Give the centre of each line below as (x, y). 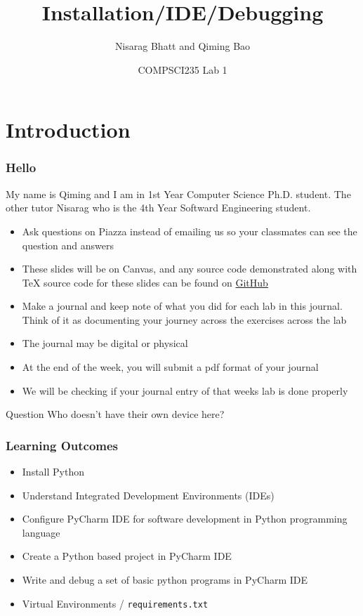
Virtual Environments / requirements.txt (115, 603)
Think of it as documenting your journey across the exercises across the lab (184, 319)
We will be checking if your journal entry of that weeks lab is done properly (185, 390)
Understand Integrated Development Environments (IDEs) (148, 495)
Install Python (53, 472)
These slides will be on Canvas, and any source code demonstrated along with (190, 269)
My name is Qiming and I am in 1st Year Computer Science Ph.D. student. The (178, 194)
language (41, 532)
